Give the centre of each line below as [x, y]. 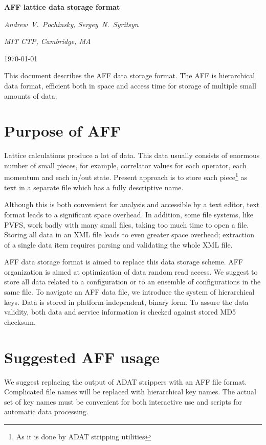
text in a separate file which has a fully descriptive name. [94, 187]
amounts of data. [31, 95]
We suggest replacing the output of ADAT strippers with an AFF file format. [126, 381]
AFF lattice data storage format [62, 7]
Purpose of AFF [62, 131]
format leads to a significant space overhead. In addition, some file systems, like [129, 214]
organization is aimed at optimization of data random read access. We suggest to [131, 271]
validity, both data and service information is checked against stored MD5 [120, 312]
